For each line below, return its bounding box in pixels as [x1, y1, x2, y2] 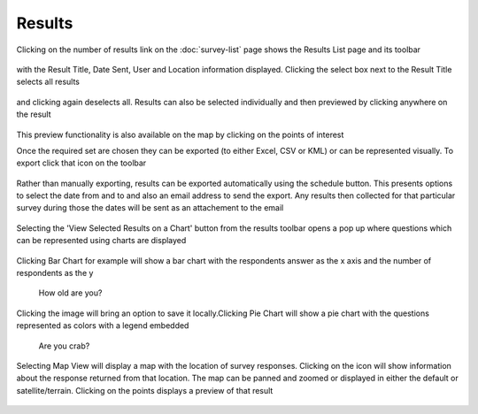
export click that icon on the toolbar [16, 157, 147, 168]
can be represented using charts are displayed [16, 235, 187, 246]
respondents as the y [16, 268, 94, 279]
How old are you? [38, 287, 103, 298]
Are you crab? [38, 341, 90, 351]
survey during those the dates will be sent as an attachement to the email [16, 203, 284, 213]
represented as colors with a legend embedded [16, 320, 189, 331]
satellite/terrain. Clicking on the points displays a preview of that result [16, 385, 274, 395]
